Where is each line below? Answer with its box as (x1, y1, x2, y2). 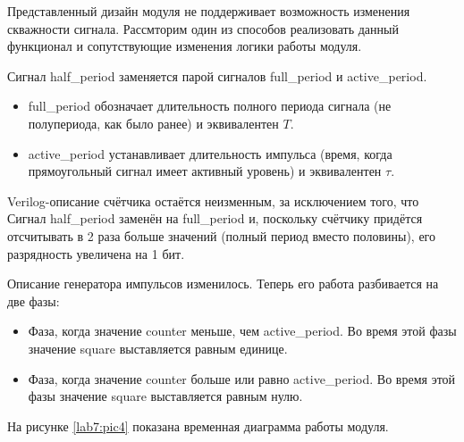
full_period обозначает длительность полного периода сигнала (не (28, 96, 392, 115)
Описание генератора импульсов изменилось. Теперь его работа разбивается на (7, 274, 439, 293)
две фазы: (7, 291, 60, 310)
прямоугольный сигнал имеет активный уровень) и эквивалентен (28, 162, 382, 180)
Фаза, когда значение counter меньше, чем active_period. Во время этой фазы (28, 321, 457, 340)
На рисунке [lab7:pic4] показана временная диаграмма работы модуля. (7, 416, 389, 435)
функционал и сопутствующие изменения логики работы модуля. (7, 37, 362, 55)
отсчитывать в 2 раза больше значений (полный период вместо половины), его (7, 226, 436, 245)
